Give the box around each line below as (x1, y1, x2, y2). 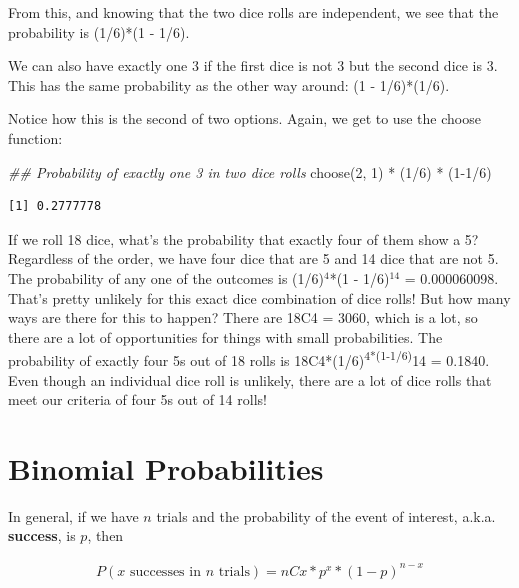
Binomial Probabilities (8, 447, 324, 488)
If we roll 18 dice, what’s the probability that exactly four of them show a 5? (8, 228, 479, 249)
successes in (129, 564, 201, 579)
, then (87, 525, 124, 546)
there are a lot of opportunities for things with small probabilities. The (8, 326, 443, 347)
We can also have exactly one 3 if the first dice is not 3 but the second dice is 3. (8, 55, 498, 76)
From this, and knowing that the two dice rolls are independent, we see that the (8, 2, 499, 22)
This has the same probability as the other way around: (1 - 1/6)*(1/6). (8, 74, 450, 95)
